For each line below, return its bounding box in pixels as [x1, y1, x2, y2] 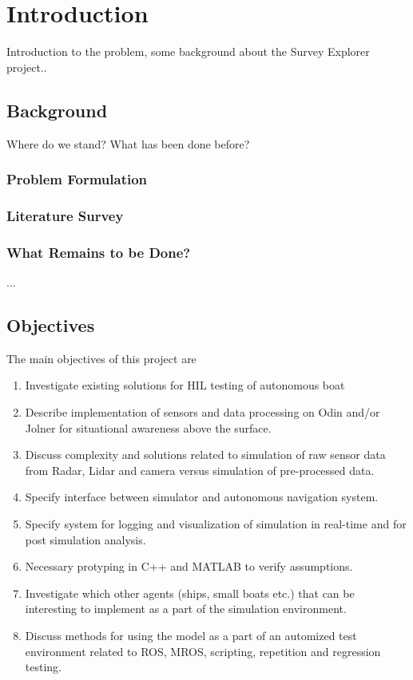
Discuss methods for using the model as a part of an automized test [25, 627, 357, 643]
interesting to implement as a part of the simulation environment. [25, 600, 347, 617]
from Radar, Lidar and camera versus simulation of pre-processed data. [25, 461, 375, 478]
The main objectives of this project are [6, 350, 197, 366]
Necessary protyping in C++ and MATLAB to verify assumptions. [25, 558, 353, 575]
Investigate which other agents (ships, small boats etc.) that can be [25, 584, 355, 601]
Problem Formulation [6, 169, 148, 189]
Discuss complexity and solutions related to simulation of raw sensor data [25, 446, 386, 463]
